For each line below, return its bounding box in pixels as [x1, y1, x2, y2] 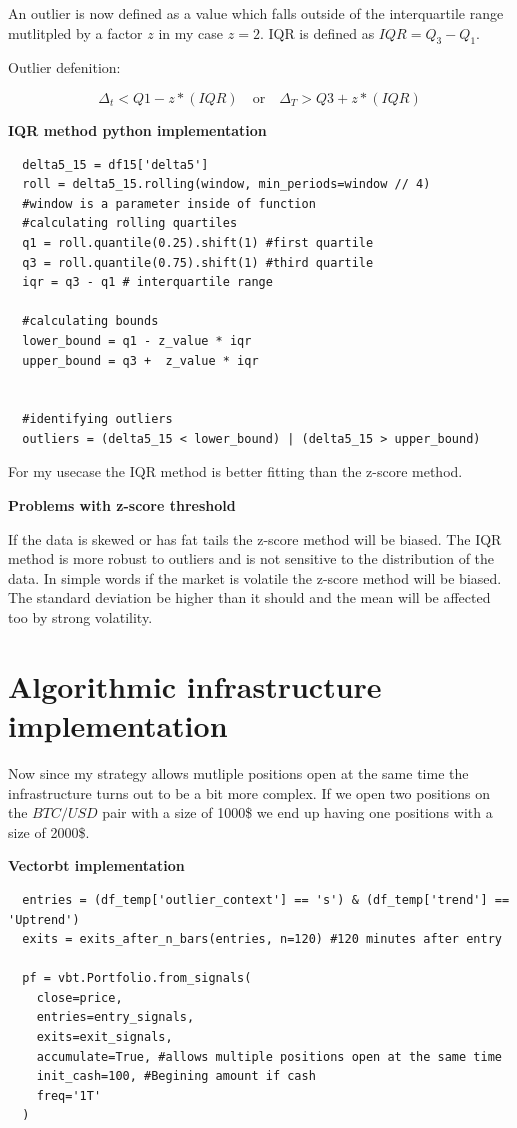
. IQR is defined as [259, 22, 375, 43]
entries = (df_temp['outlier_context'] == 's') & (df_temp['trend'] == [22, 892, 510, 907]
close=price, [36, 990, 123, 1005]
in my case [158, 22, 224, 43]
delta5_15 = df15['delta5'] [22, 157, 209, 172]
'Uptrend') [8, 912, 80, 927]
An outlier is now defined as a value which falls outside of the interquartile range [8, 3, 504, 23]
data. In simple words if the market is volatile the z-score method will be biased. [8, 567, 502, 588]
